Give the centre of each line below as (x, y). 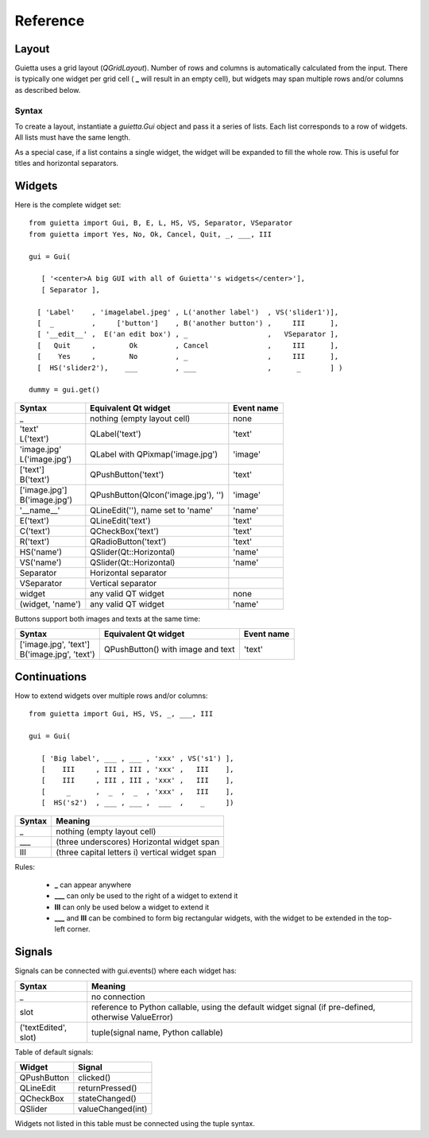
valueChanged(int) (113, 1109)
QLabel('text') (116, 434)
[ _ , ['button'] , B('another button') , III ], (188, 323)
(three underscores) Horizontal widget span (138, 842)
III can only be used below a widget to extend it (132, 907)
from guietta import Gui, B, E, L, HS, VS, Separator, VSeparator (161, 223)
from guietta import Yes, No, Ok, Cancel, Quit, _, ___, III (150, 234)
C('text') (35, 530)
